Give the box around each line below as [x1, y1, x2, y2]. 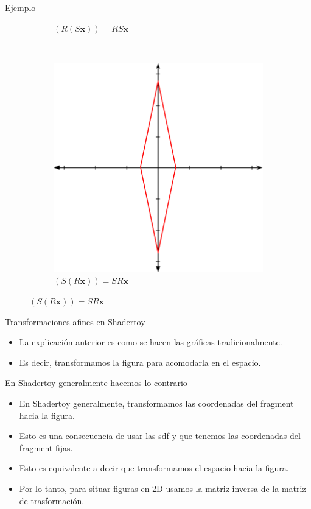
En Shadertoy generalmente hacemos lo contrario [5, 376, 187, 389]
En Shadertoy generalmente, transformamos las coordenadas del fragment [19, 396, 294, 409]
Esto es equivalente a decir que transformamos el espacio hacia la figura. [19, 462, 289, 474]
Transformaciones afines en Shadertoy [5, 315, 145, 328]
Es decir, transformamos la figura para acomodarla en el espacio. [19, 356, 261, 368]
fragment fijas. [19, 441, 73, 454]
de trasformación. [19, 494, 85, 507]
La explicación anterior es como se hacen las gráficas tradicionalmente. [19, 335, 282, 348]
